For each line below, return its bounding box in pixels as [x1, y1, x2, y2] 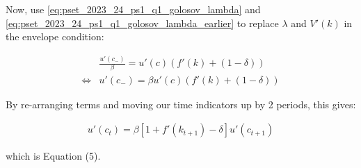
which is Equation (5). [6, 149, 101, 163]
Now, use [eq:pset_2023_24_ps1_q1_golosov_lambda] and [6, 2, 261, 16]
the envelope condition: [6, 29, 104, 44]
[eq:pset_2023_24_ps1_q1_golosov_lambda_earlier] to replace [6, 15, 279, 30]
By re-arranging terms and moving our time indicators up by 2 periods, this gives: [6, 96, 356, 111]
